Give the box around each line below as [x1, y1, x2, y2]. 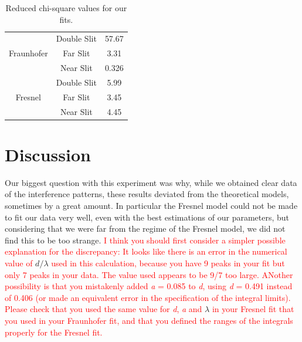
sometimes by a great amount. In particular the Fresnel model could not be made [5, 199, 298, 212]
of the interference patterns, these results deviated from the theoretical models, [5, 188, 289, 200]
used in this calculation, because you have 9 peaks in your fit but [51, 257, 285, 269]
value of [5, 257, 33, 269]
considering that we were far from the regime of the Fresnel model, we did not [5, 222, 286, 235]
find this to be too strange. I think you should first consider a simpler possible [5, 233, 286, 246]
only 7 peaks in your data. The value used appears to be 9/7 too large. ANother [5, 268, 293, 280]
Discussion [5, 142, 91, 166]
